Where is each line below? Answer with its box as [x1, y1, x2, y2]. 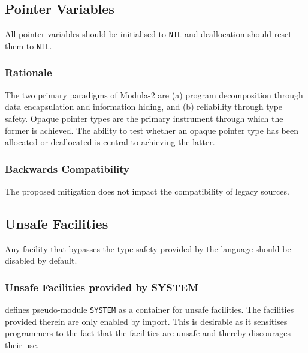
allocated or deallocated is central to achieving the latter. [5, 136, 215, 148]
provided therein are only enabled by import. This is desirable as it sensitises [5, 315, 288, 327]
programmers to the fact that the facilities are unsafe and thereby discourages [5, 327, 291, 339]
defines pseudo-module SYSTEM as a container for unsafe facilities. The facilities [5, 303, 294, 316]
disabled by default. [5, 254, 77, 267]
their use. [5, 338, 39, 351]
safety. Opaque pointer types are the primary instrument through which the [5, 112, 283, 124]
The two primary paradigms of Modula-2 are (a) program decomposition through [5, 88, 303, 101]
